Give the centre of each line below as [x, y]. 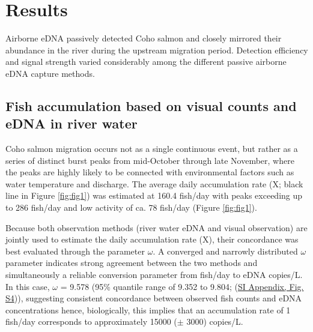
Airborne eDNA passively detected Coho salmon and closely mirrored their [144, 38]
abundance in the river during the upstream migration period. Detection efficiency [157, 50]
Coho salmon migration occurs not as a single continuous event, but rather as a [152, 149]
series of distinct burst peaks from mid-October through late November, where [150, 160]
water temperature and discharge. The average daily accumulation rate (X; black [154, 183]
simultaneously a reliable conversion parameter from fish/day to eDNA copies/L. [154, 275]
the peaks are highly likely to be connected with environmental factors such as [150, 172]
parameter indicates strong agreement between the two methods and [132, 263]
